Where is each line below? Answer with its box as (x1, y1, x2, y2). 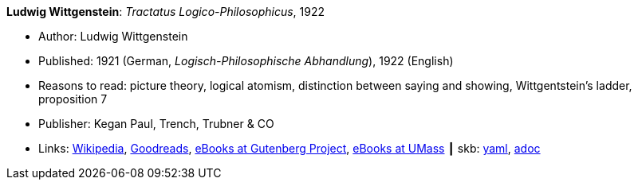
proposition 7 (38, 92, 108, 106)
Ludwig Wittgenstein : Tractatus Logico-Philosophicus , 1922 (6, 5, 325, 18)
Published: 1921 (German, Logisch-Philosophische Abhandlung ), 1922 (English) (38, 54, 454, 68)
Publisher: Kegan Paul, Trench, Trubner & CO (38, 117, 274, 130)
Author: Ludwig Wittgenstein (38, 29, 188, 43)
